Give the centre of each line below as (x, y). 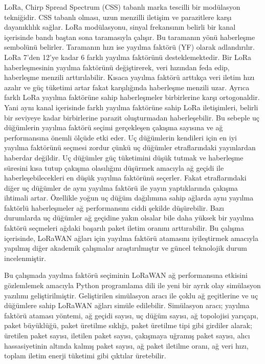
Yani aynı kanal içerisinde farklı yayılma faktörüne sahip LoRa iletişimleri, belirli (131, 107)
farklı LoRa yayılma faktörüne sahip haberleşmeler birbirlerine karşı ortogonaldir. (132, 97)
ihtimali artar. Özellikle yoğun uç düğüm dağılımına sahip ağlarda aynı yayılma (129, 198)
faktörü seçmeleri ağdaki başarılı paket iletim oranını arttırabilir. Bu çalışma (124, 228)
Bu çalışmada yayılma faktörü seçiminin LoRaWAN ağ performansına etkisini (126, 275)
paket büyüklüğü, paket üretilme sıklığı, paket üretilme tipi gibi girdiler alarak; (128, 325)
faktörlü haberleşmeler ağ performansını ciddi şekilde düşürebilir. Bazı (114, 207)
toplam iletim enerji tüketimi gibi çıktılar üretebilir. (85, 356)
